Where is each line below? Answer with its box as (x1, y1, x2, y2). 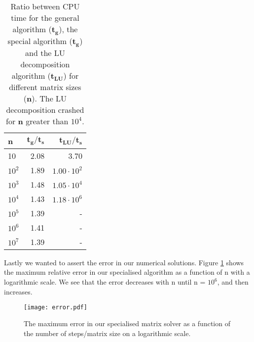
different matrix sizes (9, 81, 81, 93)
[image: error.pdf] (24, 304, 87, 311)
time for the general (11, 12, 79, 23)
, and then (217, 277, 249, 287)
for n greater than (6, 115, 69, 127)
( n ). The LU (23, 92, 67, 104)
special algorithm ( (7, 35, 73, 47)
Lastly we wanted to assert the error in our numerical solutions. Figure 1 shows (4, 257, 244, 267)
